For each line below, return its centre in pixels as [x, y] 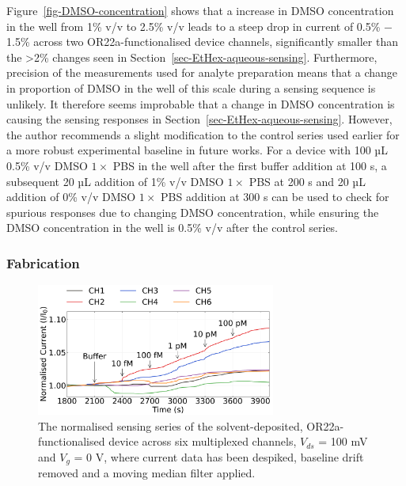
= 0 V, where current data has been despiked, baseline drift [219, 456]
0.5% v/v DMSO [47, 165]
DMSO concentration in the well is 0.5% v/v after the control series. [173, 228]
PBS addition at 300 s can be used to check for [275, 197]
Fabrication [43, 262]
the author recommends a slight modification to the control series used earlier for [203, 134]
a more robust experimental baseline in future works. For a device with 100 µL [197, 150]
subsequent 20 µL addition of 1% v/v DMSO [115, 181]
